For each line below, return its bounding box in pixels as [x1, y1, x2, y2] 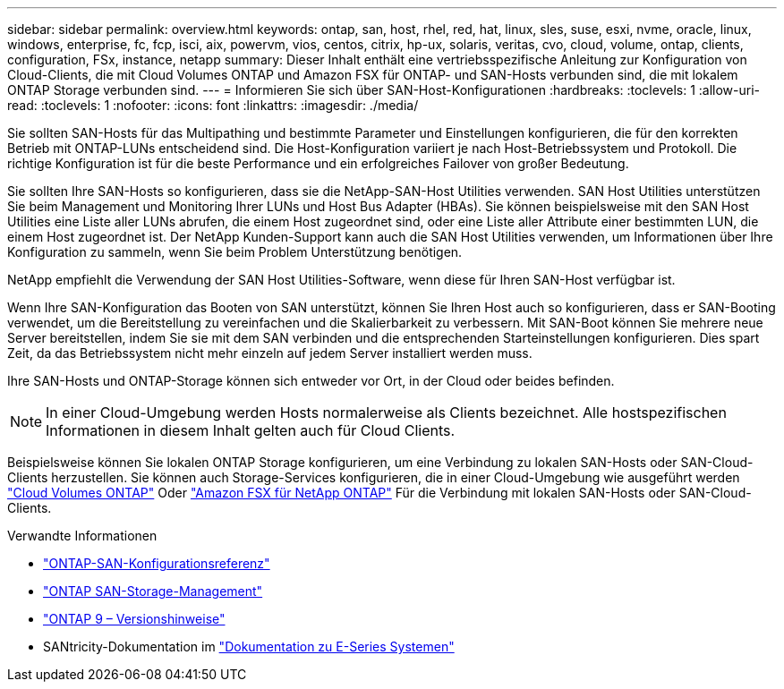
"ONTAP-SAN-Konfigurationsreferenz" [43, 556, 270, 571]
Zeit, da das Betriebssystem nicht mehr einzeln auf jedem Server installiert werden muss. [7, 345, 533, 361]
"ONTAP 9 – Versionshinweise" [43, 611, 226, 626]
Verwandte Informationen [7, 528, 158, 543]
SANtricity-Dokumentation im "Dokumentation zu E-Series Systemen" [43, 639, 455, 654]
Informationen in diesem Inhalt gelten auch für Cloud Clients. [46, 421, 456, 439]
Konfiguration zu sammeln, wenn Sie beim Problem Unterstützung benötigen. [7, 244, 463, 259]
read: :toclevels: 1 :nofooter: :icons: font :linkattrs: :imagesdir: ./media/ [7, 98, 419, 113]
